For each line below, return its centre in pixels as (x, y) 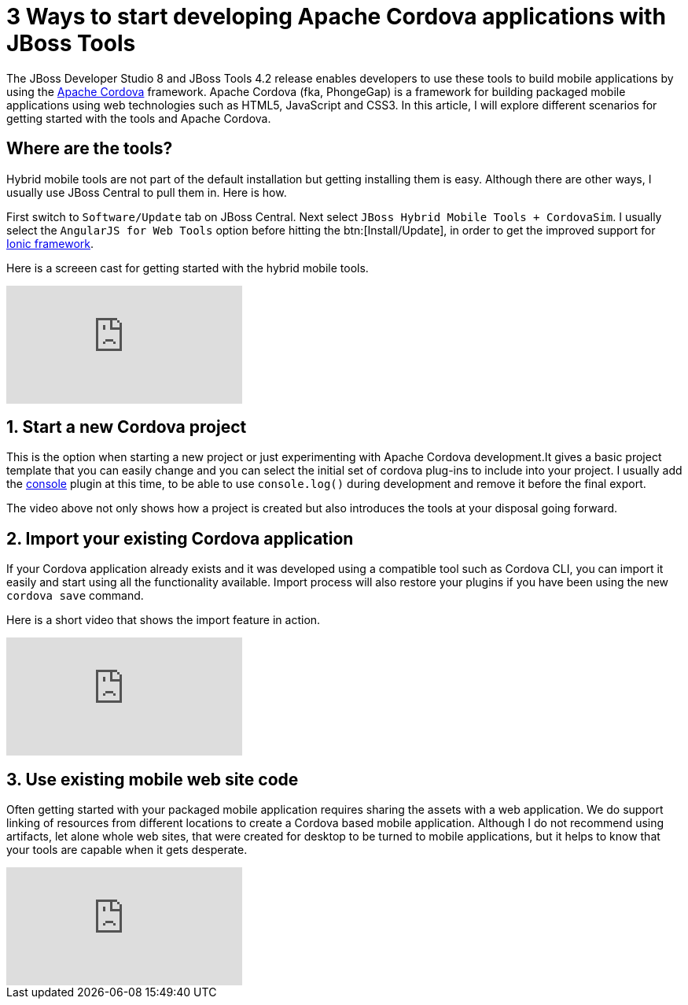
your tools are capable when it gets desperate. (127, 850)
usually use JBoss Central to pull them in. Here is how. (147, 192)
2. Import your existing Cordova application (180, 538)
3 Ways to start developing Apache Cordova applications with (336, 17)
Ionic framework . (50, 243)
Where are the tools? (90, 149)
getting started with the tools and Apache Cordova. (139, 118)
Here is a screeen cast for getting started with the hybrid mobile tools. (188, 268)
